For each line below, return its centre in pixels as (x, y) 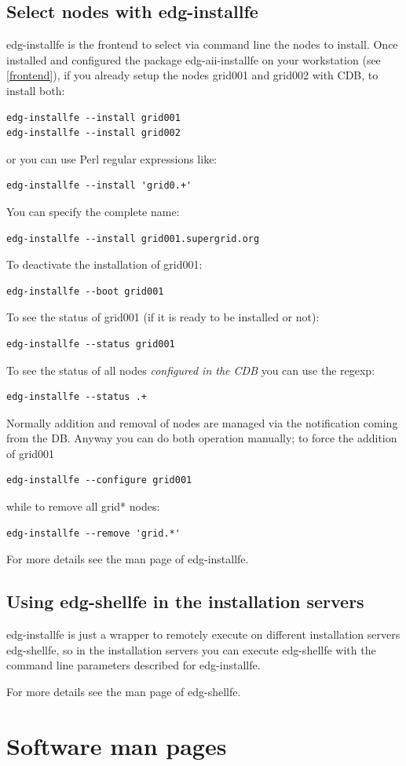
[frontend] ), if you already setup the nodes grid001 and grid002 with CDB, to (192, 75)
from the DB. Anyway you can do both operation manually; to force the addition (202, 438)
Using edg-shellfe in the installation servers (185, 601)
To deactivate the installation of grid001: (104, 264)
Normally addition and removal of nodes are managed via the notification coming (202, 422)
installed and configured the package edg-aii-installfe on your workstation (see (194, 59)
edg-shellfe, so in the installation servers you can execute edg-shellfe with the (191, 649)
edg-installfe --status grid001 (91, 344)
